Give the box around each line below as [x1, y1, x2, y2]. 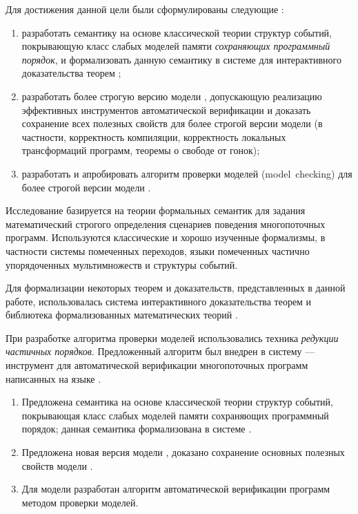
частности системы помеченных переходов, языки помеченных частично [6, 243, 310, 258]
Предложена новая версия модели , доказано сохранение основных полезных [21, 445, 345, 459]
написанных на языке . [6, 371, 101, 386]
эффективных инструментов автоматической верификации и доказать [21, 102, 311, 117]
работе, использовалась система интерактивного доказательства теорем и [6, 294, 312, 308]
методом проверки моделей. [21, 495, 139, 509]
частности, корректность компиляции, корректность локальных [21, 129, 286, 144]
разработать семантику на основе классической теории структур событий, [21, 25, 332, 39]
